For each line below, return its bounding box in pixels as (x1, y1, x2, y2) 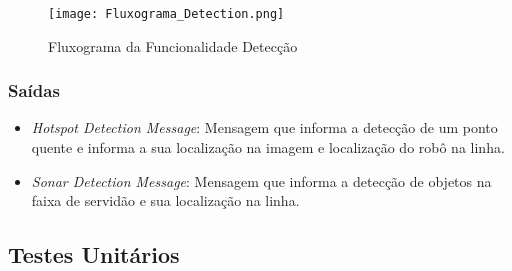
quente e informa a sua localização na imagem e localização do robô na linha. (31, 137, 505, 158)
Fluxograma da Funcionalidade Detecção (48, 35, 298, 56)
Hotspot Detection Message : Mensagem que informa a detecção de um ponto (31, 117, 498, 138)
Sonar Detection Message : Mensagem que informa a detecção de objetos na (31, 170, 492, 191)
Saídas (8, 78, 60, 103)
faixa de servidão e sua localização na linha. (31, 190, 300, 211)
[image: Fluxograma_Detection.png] (48, 7, 285, 21)
